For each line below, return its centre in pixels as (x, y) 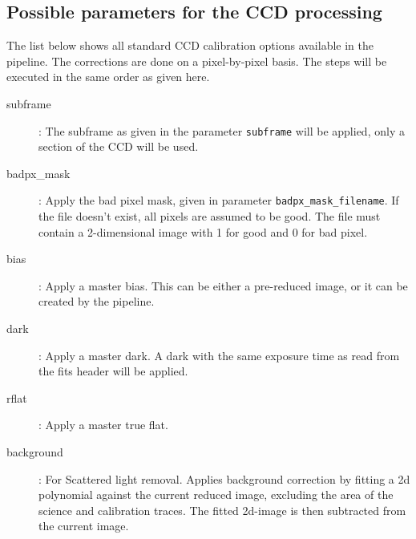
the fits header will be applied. (113, 371)
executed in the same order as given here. (108, 77)
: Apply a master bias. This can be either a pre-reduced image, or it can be (223, 285)
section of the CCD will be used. (119, 146)
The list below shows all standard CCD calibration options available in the (190, 45)
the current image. (84, 526)
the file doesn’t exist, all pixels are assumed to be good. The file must (210, 216)
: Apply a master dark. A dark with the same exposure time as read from (219, 355)
